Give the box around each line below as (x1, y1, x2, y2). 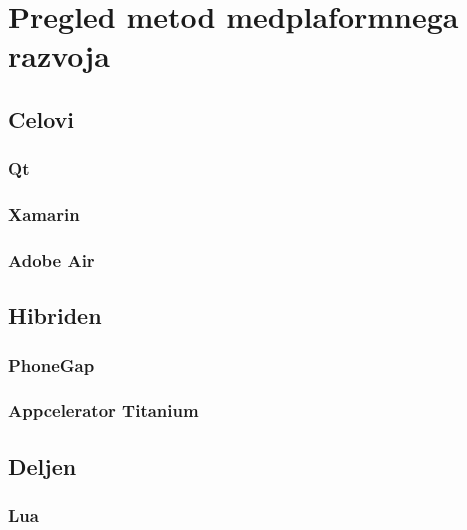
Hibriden (8, 300, 102, 331)
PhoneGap (8, 352, 95, 377)
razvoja (8, 35, 110, 76)
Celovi (8, 103, 75, 134)
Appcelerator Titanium (8, 398, 199, 423)
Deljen (8, 450, 77, 481)
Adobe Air (8, 247, 95, 272)
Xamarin (8, 202, 80, 227)
